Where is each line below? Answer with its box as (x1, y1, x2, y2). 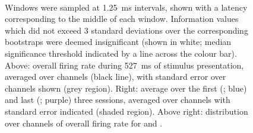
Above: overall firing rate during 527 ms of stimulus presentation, (5, 59, 244, 71)
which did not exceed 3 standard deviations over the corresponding (5, 24, 248, 36)
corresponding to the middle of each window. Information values (5, 12, 239, 25)
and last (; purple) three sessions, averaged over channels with (5, 93, 230, 106)
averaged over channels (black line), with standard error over (5, 70, 226, 83)
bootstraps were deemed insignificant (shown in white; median (5, 35, 232, 48)
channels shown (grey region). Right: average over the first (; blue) (5, 82, 247, 94)
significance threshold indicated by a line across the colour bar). (5, 47, 237, 59)
